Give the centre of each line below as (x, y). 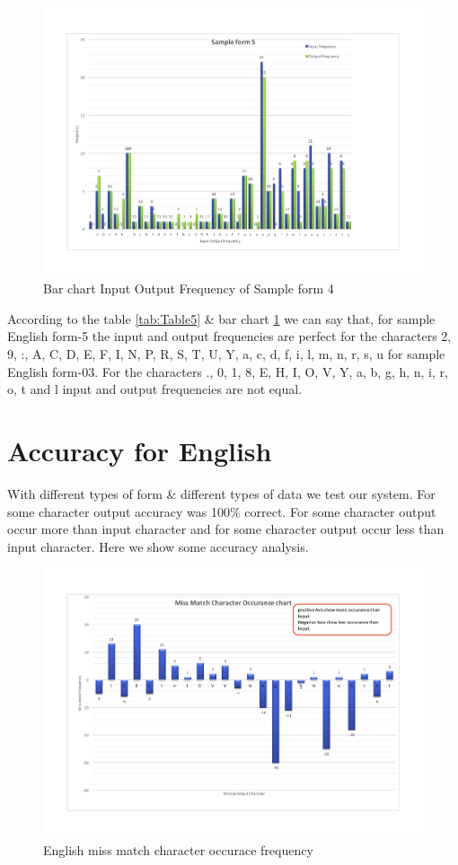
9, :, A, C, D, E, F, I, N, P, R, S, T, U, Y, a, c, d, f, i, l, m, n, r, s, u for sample (226, 354)
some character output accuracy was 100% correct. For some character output (222, 511)
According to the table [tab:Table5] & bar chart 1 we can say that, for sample (221, 318)
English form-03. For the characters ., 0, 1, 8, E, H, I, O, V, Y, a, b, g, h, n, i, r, (228, 371)
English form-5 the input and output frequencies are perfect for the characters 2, (229, 336)
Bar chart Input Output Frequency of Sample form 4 (189, 288)
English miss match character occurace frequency (178, 849)
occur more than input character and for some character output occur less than (226, 529)
